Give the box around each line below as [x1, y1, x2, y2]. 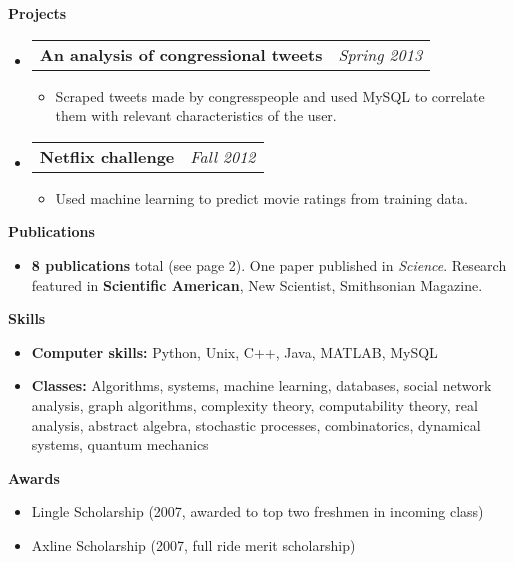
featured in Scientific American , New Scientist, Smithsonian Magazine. [31, 274, 483, 295]
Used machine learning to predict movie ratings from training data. [55, 187, 468, 208]
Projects [8, 3, 67, 23]
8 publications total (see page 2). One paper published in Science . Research [31, 254, 507, 275]
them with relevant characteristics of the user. [55, 105, 337, 126]
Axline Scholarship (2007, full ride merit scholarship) [31, 534, 356, 555]
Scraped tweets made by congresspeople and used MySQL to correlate [55, 85, 485, 106]
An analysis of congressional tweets [39, 42, 323, 66]
